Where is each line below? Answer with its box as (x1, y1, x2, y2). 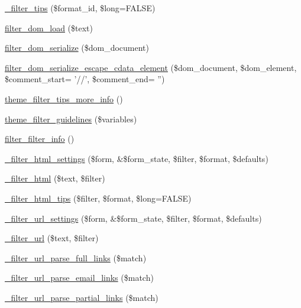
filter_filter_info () (5, 132, 75, 145)
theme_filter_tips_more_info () (5, 92, 123, 105)
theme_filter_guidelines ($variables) (5, 112, 137, 125)
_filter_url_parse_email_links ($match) (5, 271, 154, 284)
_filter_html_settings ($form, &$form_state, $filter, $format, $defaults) (5, 152, 268, 164)
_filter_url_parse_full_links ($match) (5, 251, 147, 264)
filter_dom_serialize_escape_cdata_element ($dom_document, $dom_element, (5, 61, 297, 73)
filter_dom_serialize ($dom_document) (5, 41, 150, 54)
